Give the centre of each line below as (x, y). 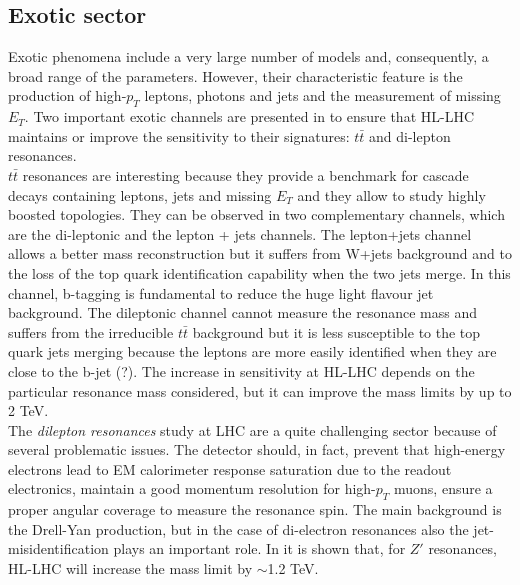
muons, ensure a (443, 488)
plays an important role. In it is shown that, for (259, 548)
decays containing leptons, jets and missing (140, 194)
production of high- (67, 95)
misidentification (58, 548)
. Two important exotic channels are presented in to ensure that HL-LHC (249, 116)
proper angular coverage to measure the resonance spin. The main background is (255, 509)
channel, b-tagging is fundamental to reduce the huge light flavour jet (221, 292)
